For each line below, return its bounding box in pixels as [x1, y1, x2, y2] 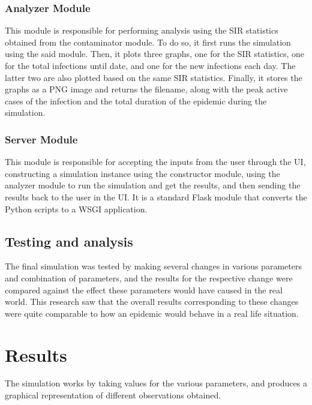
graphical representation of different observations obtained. [5, 389, 221, 401]
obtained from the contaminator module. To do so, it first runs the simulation [5, 35, 291, 48]
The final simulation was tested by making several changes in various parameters [5, 260, 302, 272]
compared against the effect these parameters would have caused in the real [5, 283, 283, 296]
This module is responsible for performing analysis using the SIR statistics [5, 24, 278, 37]
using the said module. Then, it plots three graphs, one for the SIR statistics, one [5, 47, 305, 60]
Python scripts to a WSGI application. [5, 202, 148, 215]
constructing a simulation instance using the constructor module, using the [5, 167, 280, 179]
